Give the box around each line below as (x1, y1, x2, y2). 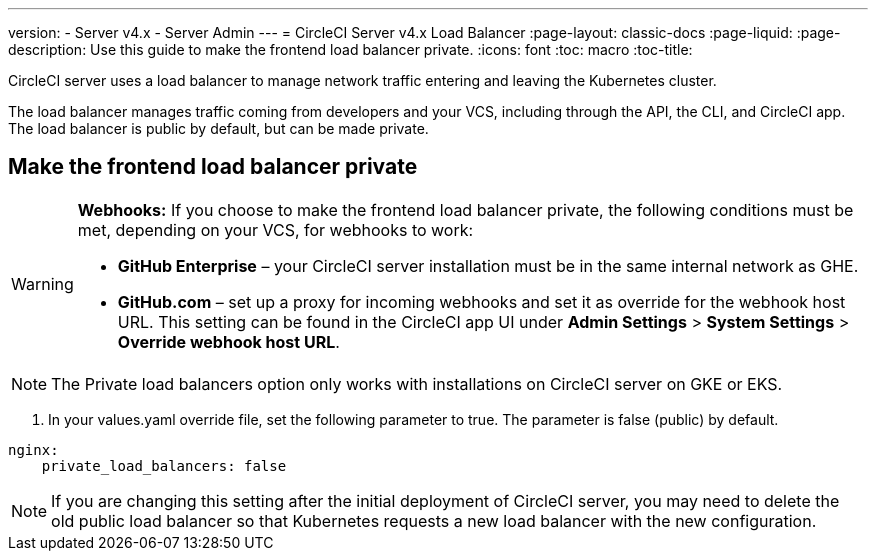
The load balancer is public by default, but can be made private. (8, 120, 429, 137)
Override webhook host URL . (117, 331, 340, 352)
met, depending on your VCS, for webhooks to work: (77, 219, 474, 240)
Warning (11, 273, 74, 294)
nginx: (8, 441, 59, 458)
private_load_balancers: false (41, 457, 287, 474)
